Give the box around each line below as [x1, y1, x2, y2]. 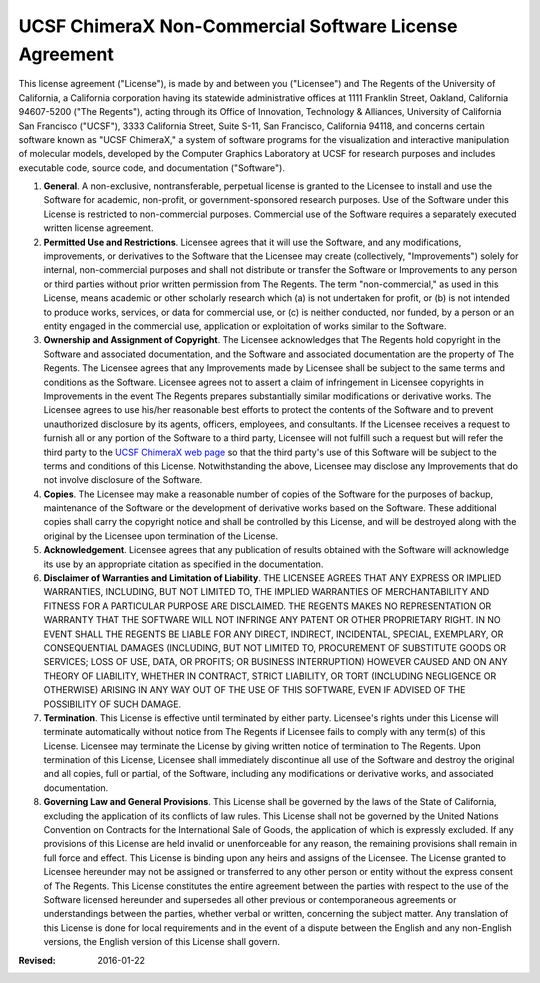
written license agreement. [43, 222, 154, 234]
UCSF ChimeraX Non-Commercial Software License [18, 15, 458, 37]
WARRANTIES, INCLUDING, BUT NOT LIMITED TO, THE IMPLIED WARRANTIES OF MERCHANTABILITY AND [43, 586, 490, 598]
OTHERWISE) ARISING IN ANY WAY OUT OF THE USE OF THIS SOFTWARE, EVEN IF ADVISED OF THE [43, 684, 466, 696]
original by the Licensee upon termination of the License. [43, 530, 279, 542]
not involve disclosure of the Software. [43, 474, 203, 486]
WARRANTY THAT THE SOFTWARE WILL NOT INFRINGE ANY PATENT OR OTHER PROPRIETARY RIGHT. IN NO [43, 614, 501, 626]
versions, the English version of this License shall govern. [43, 936, 280, 948]
